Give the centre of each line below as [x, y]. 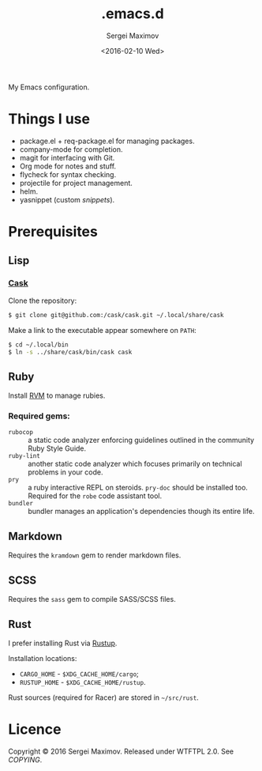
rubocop [21, 433]
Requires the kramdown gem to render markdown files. [95, 555]
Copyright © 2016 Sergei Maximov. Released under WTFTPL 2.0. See [121, 751]
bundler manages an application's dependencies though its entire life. [141, 512]
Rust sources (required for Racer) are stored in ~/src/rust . [103, 697]
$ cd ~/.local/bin [38, 345]
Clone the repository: [43, 300]
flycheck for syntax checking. [68, 174]
